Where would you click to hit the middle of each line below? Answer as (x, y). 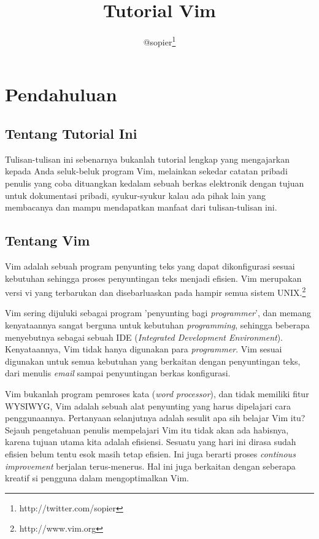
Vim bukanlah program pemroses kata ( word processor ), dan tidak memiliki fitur (157, 393)
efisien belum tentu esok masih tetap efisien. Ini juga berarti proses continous (150, 453)
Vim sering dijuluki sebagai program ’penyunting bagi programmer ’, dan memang (158, 313)
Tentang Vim (48, 240)
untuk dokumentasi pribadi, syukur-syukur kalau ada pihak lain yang (136, 195)
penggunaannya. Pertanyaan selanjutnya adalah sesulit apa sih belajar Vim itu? (155, 418)
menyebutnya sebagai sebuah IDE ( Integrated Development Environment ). (144, 337)
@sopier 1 (159, 41)
